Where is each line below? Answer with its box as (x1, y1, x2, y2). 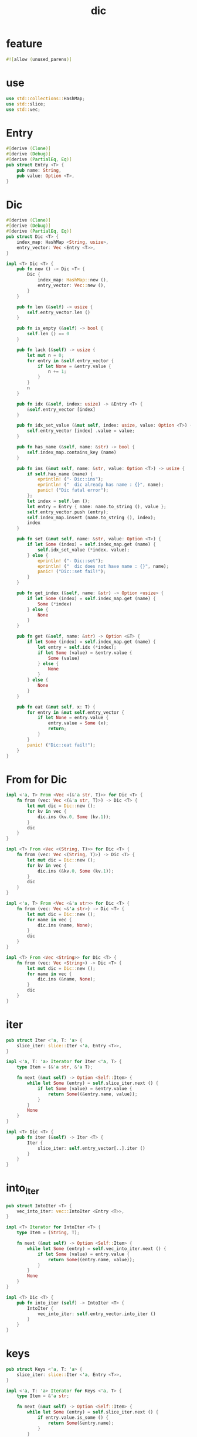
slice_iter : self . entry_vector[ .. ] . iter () (37, 1145, 145, 1151)
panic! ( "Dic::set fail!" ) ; (37, 568, 107, 575)
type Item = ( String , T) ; (16, 1230, 80, 1236)
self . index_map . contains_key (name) (27, 450, 117, 455)
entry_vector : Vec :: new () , (37, 282, 107, 288)
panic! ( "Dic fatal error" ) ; (37, 488, 109, 493)
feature (6, 37, 43, 50)
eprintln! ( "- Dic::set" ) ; (37, 558, 104, 564)
